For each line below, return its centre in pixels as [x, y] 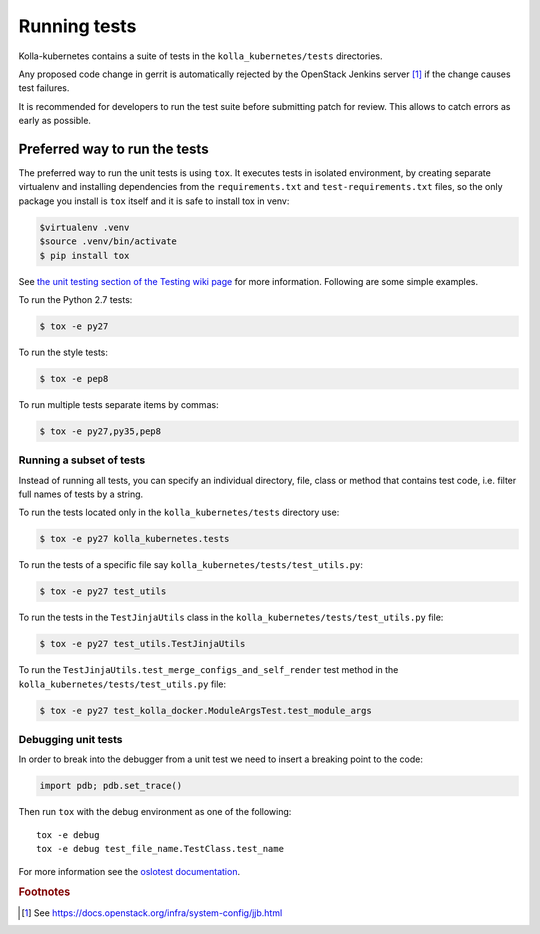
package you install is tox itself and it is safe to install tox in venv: [154, 201]
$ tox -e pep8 [74, 378]
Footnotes [44, 892]
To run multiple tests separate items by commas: [118, 404]
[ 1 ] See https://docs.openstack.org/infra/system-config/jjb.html [152, 912]
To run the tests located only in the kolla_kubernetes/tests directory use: [179, 512]
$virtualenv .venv [84, 227]
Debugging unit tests [70, 740]
